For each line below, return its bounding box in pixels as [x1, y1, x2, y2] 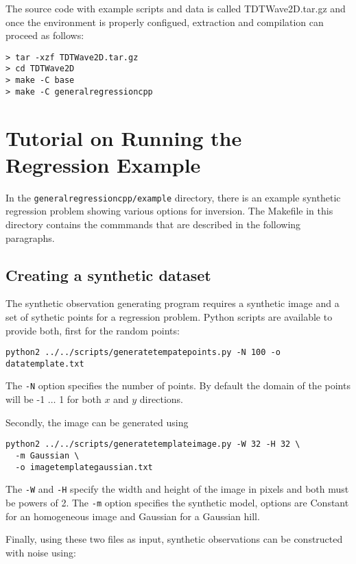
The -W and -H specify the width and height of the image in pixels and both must [5, 482, 349, 496]
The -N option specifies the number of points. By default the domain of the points [5, 378, 351, 393]
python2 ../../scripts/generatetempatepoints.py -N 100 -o [5, 347, 281, 358]
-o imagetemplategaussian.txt [15, 462, 153, 472]
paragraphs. [5, 230, 55, 245]
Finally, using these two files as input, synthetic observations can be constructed [5, 532, 343, 546]
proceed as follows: [5, 28, 84, 42]
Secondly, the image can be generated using [5, 415, 189, 429]
